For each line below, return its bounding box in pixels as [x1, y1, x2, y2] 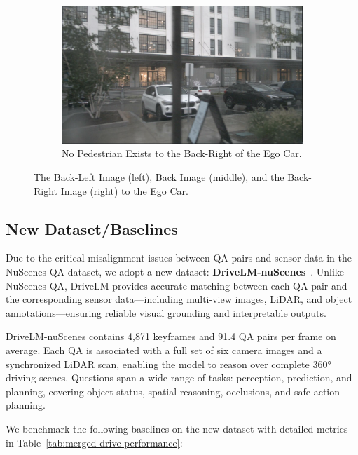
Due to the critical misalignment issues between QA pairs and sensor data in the [6, 250, 352, 265]
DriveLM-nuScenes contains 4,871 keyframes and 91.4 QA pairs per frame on [6, 329, 336, 344]
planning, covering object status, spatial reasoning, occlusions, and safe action [6, 383, 340, 398]
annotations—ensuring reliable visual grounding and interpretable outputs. [6, 305, 326, 320]
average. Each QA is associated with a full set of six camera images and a [6, 343, 322, 357]
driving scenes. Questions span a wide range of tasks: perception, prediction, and [6, 370, 352, 385]
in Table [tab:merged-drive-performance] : [6, 435, 183, 449]
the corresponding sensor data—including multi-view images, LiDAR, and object [6, 292, 352, 306]
